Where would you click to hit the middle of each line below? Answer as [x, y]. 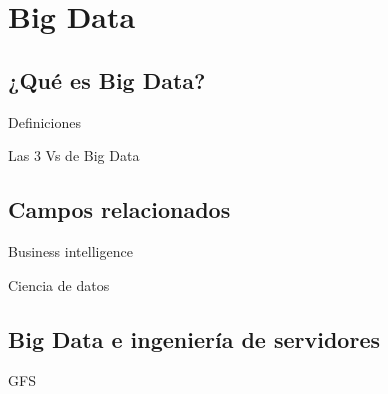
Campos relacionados [119, 209]
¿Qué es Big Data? [107, 79]
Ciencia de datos [59, 284]
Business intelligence [70, 250]
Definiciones [44, 121]
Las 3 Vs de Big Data [74, 155]
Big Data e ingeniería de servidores [194, 338]
